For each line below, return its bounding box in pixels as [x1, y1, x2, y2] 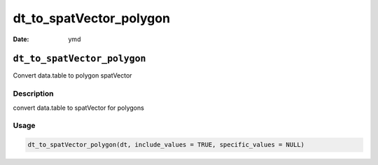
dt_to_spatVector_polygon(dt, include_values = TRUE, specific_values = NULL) [27, 141, 304, 149]
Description [13, 89, 54, 99]
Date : [13, 35, 29, 43]
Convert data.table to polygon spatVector [13, 71, 132, 80]
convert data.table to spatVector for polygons [13, 103, 145, 112]
